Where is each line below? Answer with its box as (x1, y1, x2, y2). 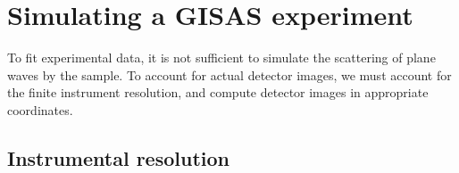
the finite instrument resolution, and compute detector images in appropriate (7, 83, 429, 102)
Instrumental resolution (7, 144, 229, 171)
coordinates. (7, 100, 73, 119)
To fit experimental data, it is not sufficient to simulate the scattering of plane (7, 48, 436, 67)
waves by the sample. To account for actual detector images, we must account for (7, 65, 452, 84)
